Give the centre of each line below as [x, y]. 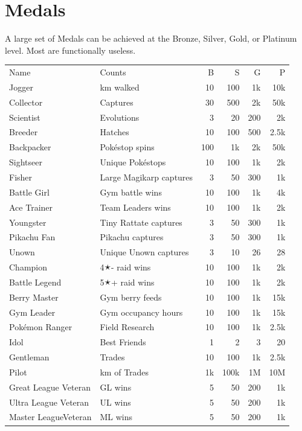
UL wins [115, 402]
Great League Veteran [50, 387]
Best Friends [123, 342]
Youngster [28, 222]
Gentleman [29, 357]
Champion [28, 267]
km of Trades [124, 372]
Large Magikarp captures [146, 177]
